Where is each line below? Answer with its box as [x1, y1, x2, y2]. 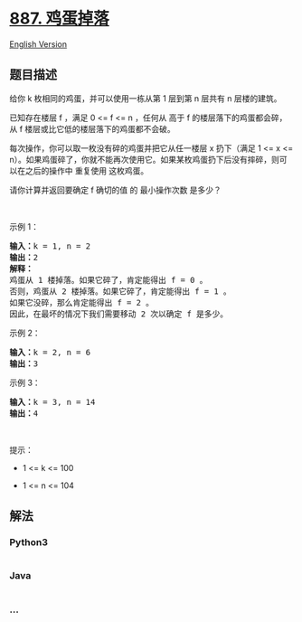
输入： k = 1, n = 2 [9, 240, 91, 251]
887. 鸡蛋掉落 [9, 8, 110, 29]
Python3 [9, 536, 48, 549]
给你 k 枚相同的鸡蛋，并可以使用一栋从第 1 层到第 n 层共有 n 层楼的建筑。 [9, 92, 282, 104]
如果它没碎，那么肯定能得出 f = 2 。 [9, 297, 155, 307]
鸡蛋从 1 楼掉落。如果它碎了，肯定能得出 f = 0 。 [9, 275, 208, 285]
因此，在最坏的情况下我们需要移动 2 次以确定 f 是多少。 [9, 308, 229, 319]
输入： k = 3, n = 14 [9, 397, 96, 407]
